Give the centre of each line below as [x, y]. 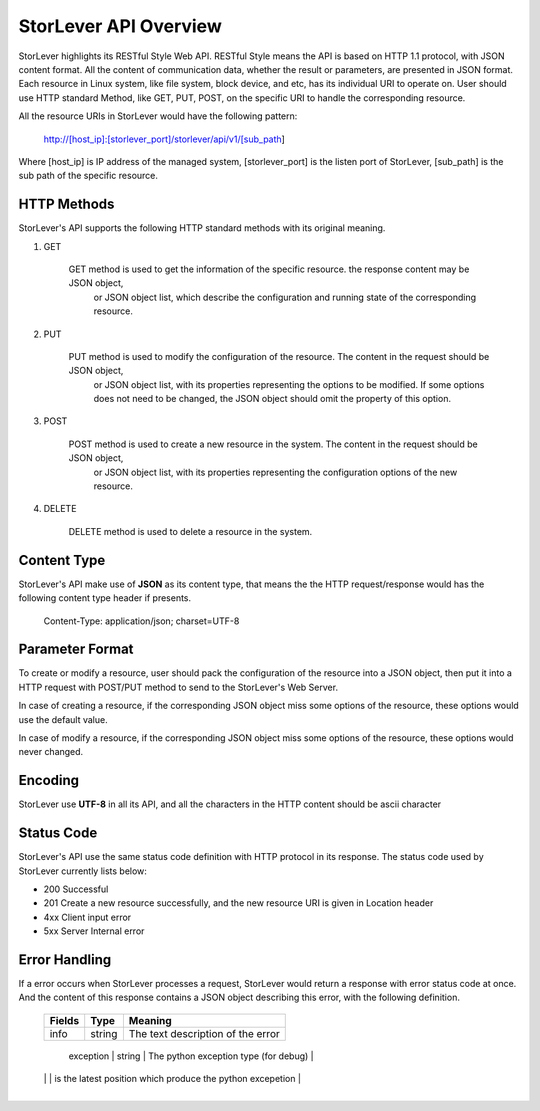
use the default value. [63, 719]
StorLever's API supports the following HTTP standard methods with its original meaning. [202, 228]
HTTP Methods [66, 204]
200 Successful [76, 889]
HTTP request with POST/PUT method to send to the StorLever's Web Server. [178, 687]
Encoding [49, 780]
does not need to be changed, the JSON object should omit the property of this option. [272, 399]
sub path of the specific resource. [88, 176]
